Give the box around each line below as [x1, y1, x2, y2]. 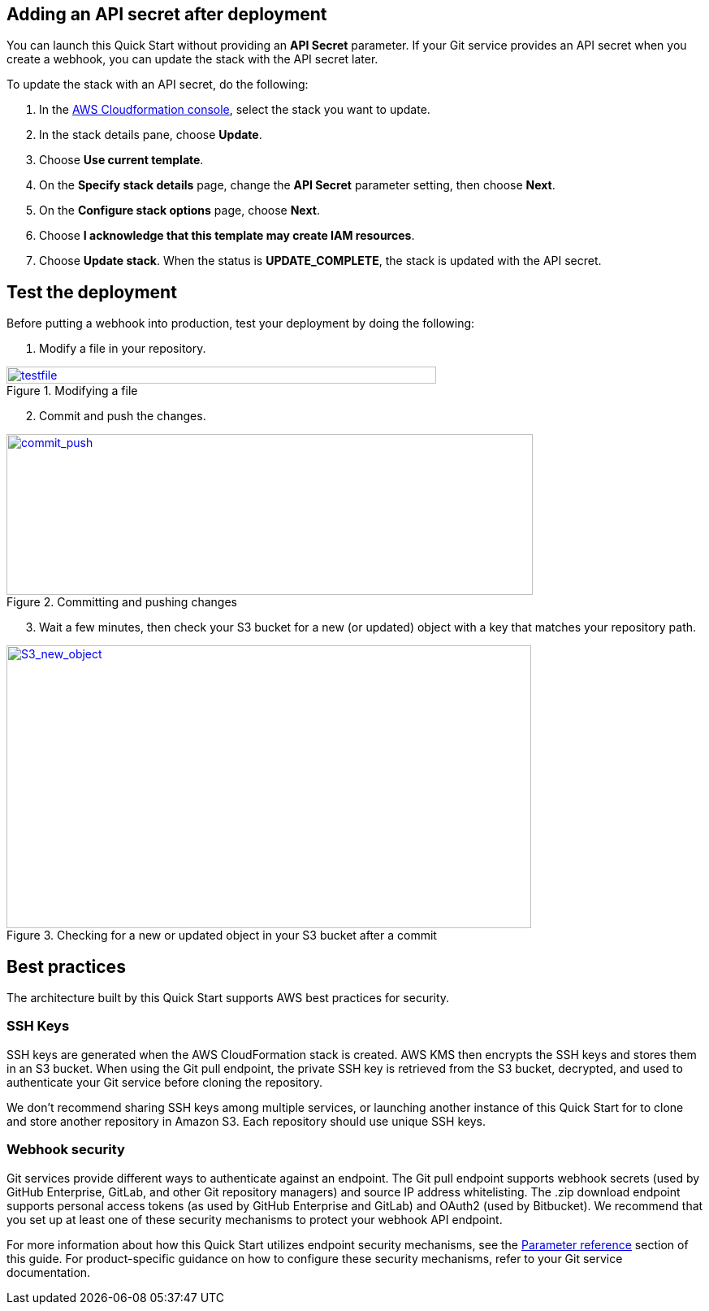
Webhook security [6, 1141, 125, 1158]
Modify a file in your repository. [39, 341, 206, 356]
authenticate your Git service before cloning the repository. [6, 1074, 322, 1089]
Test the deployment [6, 281, 177, 302]
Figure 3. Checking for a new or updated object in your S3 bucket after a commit [6, 928, 437, 943]
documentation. [6, 1265, 91, 1279]
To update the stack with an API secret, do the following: [6, 77, 309, 92]
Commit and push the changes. [39, 409, 206, 423]
